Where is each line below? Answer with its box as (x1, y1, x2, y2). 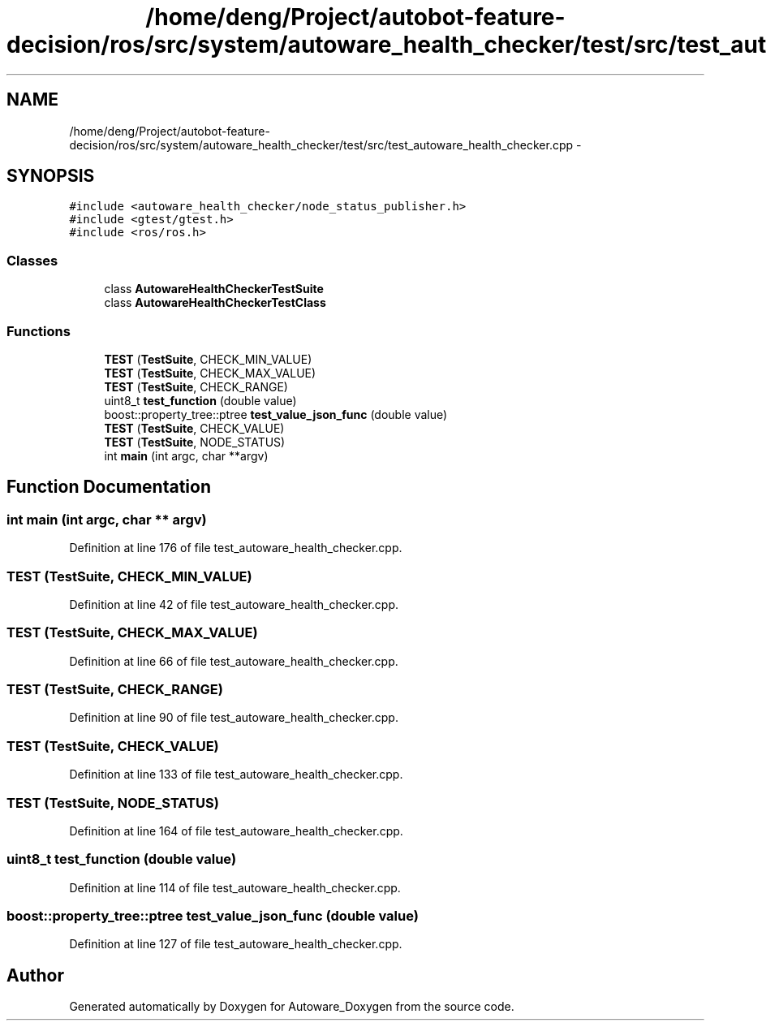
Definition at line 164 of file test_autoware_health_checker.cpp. (69, 823, 403, 838)
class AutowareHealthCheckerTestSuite (104, 282, 324, 296)
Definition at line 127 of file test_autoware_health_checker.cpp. (69, 937, 402, 951)
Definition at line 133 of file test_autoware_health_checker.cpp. (69, 767, 403, 782)
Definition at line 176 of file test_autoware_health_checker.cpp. (69, 541, 402, 555)
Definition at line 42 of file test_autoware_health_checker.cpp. (69, 597, 399, 611)
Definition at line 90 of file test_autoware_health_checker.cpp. (69, 710, 398, 725)
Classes (6, 252, 58, 269)
